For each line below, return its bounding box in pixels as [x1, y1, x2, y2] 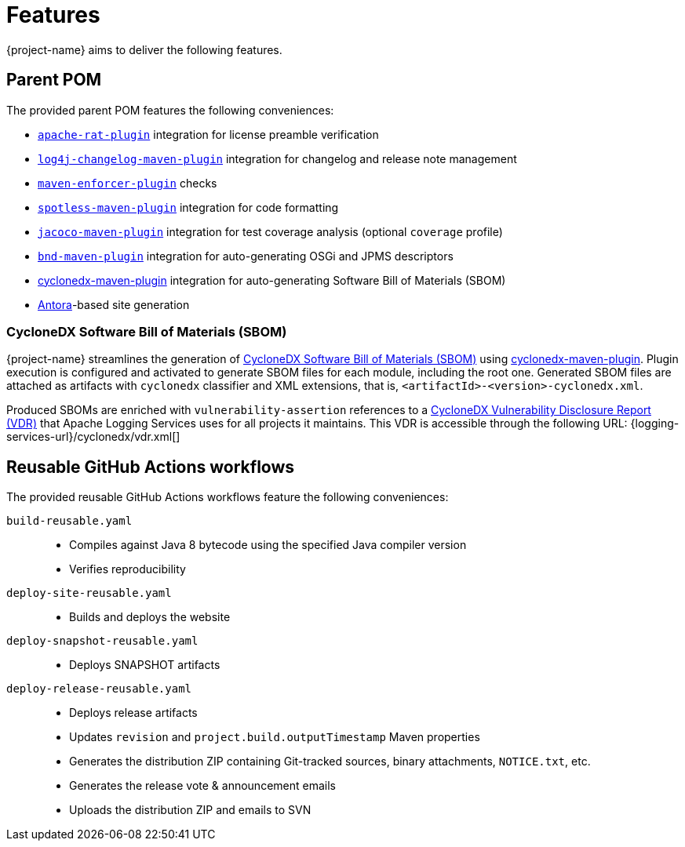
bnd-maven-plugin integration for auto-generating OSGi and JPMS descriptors [38, 249, 454, 263]
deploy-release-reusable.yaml [6, 682, 192, 696]
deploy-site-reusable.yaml [6, 587, 172, 600]
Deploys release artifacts [69, 706, 198, 720]
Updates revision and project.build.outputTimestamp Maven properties [69, 730, 480, 744]
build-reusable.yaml [6, 514, 133, 528]
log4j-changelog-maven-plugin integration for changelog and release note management [38, 151, 517, 165]
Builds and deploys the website [69, 610, 231, 624]
